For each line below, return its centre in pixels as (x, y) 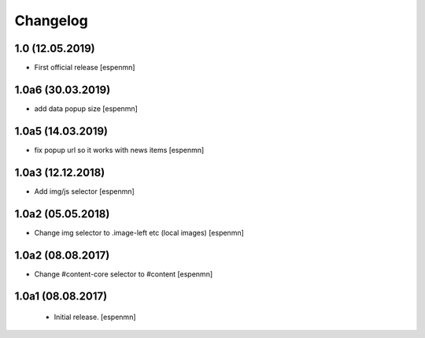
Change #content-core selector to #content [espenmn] (124, 274)
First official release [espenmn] (85, 68)
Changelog (51, 20)
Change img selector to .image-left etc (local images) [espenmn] (139, 232)
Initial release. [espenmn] (95, 317)
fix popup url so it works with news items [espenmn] (119, 150)
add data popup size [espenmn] (86, 108)
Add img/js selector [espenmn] (85, 191)
